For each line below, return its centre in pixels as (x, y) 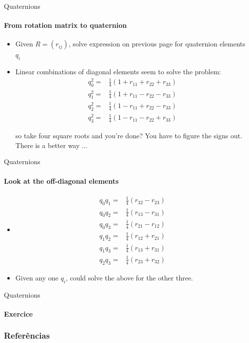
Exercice (19, 313)
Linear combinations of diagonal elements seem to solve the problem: (118, 72)
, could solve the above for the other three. (129, 277)
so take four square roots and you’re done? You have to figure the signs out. (129, 136)
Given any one (37, 277)
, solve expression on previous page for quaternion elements (157, 44)
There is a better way (48, 145)
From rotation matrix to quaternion (66, 25)
